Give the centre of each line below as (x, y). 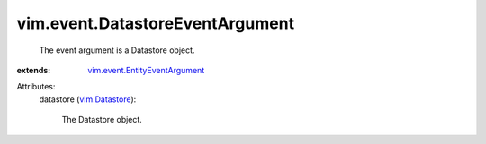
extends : (34, 70)
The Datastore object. (102, 120)
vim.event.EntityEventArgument (146, 70)
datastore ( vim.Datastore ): (88, 99)
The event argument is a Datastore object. (117, 50)
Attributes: (36, 87)
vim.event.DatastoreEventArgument (156, 23)
